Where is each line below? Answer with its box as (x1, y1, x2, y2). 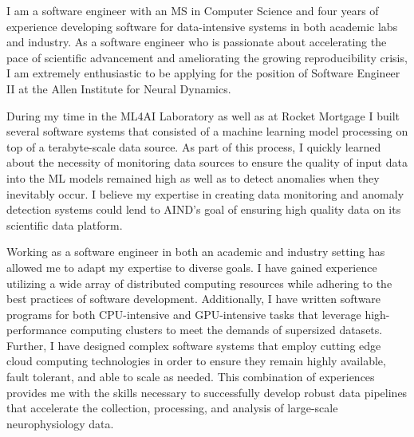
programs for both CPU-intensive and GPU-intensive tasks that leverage (6, 305, 361, 322)
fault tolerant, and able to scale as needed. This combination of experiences (6, 368, 375, 385)
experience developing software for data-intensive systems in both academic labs (6, 18, 398, 34)
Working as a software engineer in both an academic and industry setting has (6, 243, 385, 260)
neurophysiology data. (6, 415, 114, 431)
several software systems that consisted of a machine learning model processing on (6, 123, 408, 140)
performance (6, 321, 67, 338)
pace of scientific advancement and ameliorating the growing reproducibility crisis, (6, 49, 408, 65)
